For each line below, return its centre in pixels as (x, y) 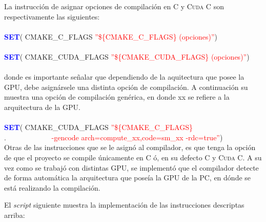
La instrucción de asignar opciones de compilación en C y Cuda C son (114, 6)
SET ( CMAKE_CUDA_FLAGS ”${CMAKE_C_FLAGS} (98, 127)
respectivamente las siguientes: (52, 16)
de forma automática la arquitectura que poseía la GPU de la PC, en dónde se (128, 178)
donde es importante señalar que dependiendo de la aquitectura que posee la (124, 77)
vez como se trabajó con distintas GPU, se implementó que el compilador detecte (131, 167)
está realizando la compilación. (52, 187)
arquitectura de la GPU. (42, 107)
